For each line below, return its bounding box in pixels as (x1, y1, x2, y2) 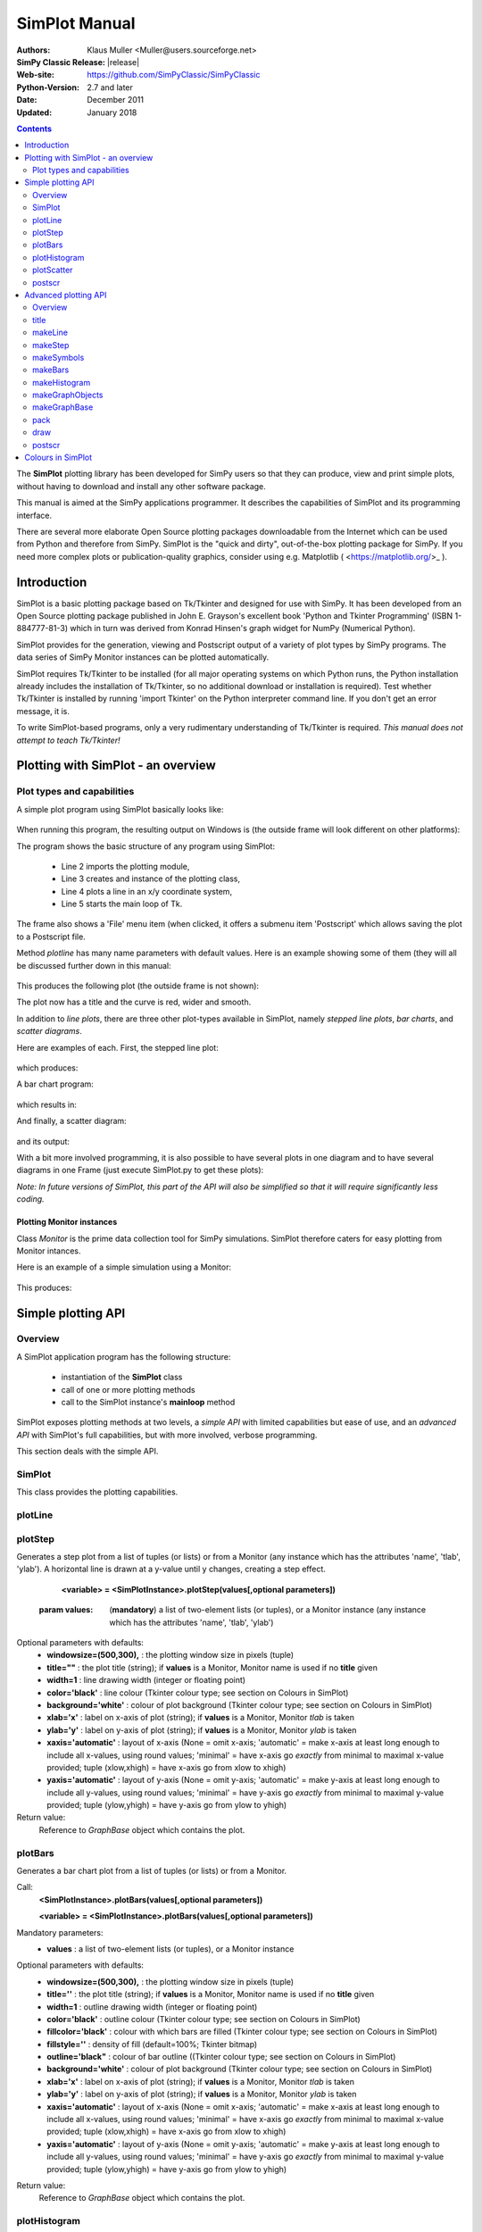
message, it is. (16, 705, 71, 716)
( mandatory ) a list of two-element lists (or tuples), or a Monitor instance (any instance (109, 1604, 427, 1615)
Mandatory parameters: (16, 1927, 104, 1937)
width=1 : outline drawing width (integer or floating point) (46, 2001, 258, 2012)
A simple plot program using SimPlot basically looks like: (16, 804, 224, 814)
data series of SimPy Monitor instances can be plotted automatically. (16, 652, 270, 662)
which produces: (16, 1062, 79, 1073)
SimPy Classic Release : (16, 56, 106, 67)
